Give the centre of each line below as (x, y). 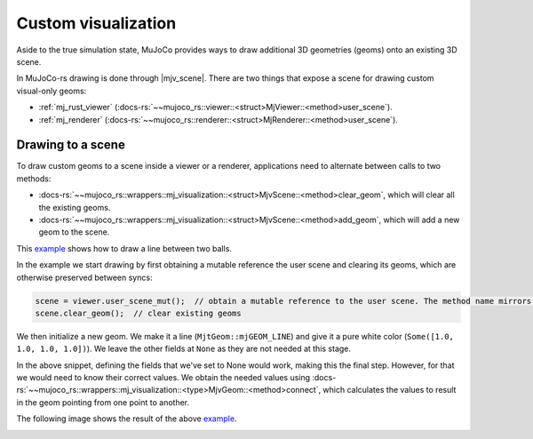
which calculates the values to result (390, 390)
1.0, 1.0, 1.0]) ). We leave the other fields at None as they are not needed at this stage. (183, 349)
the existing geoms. (75, 207)
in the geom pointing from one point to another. (103, 402)
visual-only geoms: (52, 91)
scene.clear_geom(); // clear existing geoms (138, 313)
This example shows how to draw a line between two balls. (124, 248)
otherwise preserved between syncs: (84, 277)
